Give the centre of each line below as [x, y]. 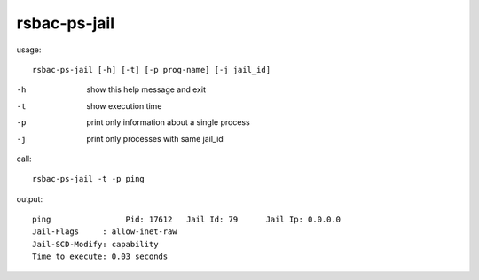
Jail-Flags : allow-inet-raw [105, 232]
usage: [29, 50]
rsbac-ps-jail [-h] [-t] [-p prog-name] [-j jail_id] [151, 70]
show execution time [124, 105]
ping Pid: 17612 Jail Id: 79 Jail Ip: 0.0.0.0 [187, 220]
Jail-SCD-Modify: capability [95, 244]
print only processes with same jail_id [155, 138]
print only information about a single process [168, 122]
